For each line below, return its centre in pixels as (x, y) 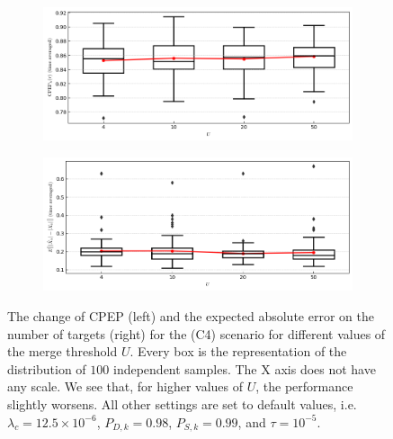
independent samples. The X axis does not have (244, 368)
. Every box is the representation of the (238, 351)
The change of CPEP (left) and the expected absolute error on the (191, 316)
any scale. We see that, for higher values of (125, 386)
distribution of (47, 368)
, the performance (304, 386)
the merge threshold (63, 351)
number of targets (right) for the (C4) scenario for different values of (196, 333)
